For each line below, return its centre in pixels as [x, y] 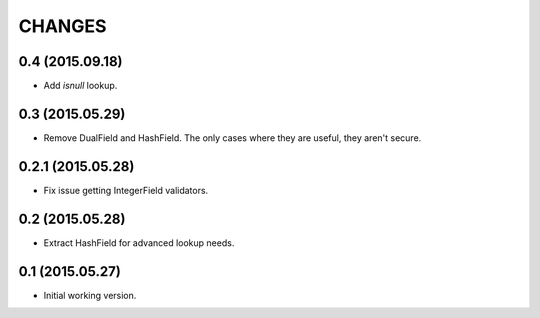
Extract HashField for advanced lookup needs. [139, 242]
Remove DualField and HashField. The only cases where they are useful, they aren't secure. [232, 137]
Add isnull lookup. [80, 86]
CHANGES [62, 26]
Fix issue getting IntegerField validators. [126, 190]
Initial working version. [90, 295]
